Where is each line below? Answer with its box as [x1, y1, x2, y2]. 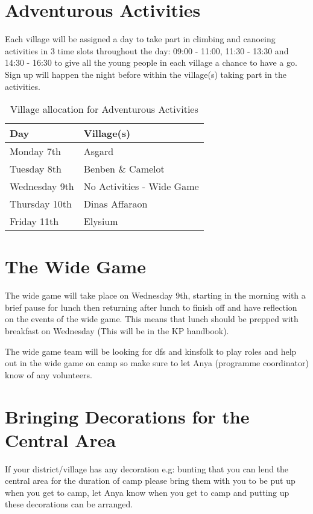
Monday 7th [10, 144, 61, 159]
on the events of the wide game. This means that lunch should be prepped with [5, 313, 299, 325]
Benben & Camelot [83, 162, 165, 176]
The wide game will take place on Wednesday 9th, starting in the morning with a [5, 289, 306, 302]
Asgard [83, 144, 114, 159]
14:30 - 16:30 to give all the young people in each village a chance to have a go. [5, 56, 297, 69]
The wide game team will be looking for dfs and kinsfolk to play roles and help [5, 344, 297, 357]
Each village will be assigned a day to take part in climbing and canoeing [5, 33, 276, 45]
